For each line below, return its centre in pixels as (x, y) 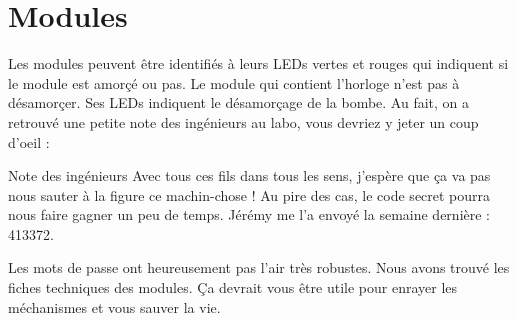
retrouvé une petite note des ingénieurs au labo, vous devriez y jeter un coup (243, 121)
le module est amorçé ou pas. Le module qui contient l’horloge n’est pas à (234, 82)
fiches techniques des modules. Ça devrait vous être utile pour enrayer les (233, 287)
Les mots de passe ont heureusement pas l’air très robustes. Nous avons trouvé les (259, 267)
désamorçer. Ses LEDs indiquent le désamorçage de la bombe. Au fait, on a (239, 102)
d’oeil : (29, 141)
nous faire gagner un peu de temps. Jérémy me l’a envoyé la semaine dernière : (249, 214)
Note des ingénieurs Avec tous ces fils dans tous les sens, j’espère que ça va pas (249, 175)
